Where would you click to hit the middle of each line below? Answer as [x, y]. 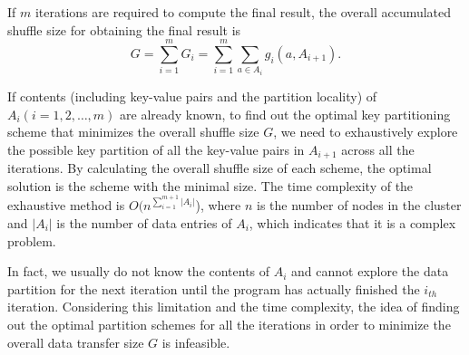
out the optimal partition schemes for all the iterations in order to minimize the [229, 324]
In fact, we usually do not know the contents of [139, 271]
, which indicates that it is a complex [352, 222]
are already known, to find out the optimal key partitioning [285, 114]
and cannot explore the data [370, 271]
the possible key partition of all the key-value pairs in [156, 149]
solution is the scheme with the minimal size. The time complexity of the [210, 185]
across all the [378, 149]
